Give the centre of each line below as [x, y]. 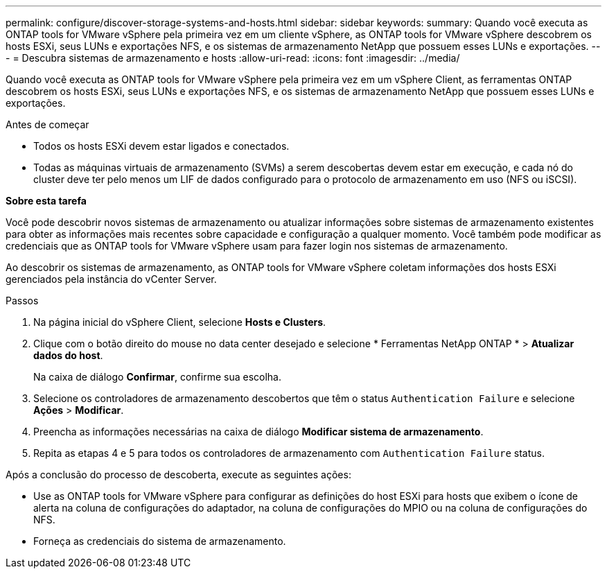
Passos [22, 301]
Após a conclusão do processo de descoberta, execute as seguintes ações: [178, 475]
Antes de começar [47, 124]
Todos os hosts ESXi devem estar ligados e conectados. [161, 146]
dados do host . [68, 355]
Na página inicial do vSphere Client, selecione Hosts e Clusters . [180, 322]
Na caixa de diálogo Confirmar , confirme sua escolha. [157, 377]
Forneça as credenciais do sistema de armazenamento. [160, 541]
